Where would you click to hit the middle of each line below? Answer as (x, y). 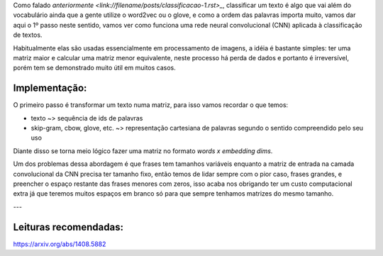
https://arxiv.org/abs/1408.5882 (60, 244)
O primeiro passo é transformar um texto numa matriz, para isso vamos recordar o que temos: (151, 105)
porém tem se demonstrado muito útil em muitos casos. (95, 68)
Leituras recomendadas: (68, 227)
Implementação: (50, 88)
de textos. (28, 35)
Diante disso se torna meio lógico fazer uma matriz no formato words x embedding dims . (143, 151)
